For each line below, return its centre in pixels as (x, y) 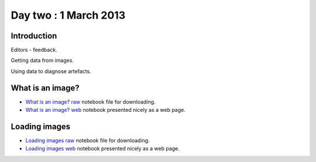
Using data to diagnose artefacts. (51, 71)
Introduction (34, 36)
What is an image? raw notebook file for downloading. (90, 101)
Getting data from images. (42, 61)
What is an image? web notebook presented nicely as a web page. (105, 110)
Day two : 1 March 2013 (68, 15)
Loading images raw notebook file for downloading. (87, 140)
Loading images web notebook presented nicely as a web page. (102, 149)
